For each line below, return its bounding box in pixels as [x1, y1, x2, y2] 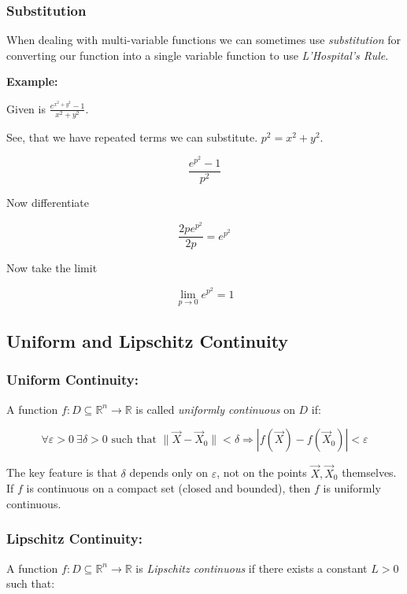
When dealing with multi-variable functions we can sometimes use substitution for [6, 31, 401, 48]
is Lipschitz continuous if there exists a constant [135, 559, 368, 576]
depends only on [129, 464, 209, 481]
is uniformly [323, 480, 381, 496]
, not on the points [216, 464, 307, 481]
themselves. [342, 464, 397, 481]
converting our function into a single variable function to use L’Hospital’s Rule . [6, 46, 389, 63]
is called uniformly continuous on [135, 400, 295, 417]
